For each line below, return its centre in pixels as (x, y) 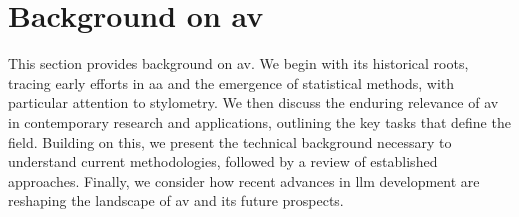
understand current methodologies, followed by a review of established (223, 161)
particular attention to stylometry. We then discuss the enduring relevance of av (253, 102)
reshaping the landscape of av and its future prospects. (176, 200)
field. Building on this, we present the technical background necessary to (230, 141)
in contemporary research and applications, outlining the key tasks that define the (259, 121)
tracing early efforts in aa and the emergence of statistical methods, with (231, 82)
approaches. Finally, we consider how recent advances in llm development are (244, 180)
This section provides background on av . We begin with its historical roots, (238, 63)
